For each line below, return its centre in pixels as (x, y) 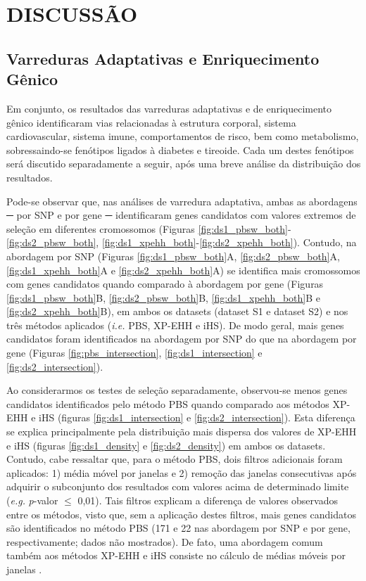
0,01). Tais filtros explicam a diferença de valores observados (208, 500)
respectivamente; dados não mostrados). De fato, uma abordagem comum (165, 541)
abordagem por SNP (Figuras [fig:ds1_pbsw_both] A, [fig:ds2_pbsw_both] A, (173, 256)
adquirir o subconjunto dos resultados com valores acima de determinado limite (178, 486)
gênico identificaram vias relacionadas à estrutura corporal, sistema (151, 122)
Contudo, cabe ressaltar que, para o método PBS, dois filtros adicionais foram (175, 459)
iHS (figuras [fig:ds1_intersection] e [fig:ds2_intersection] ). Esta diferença (197, 417)
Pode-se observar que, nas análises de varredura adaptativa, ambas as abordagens (182, 201)
